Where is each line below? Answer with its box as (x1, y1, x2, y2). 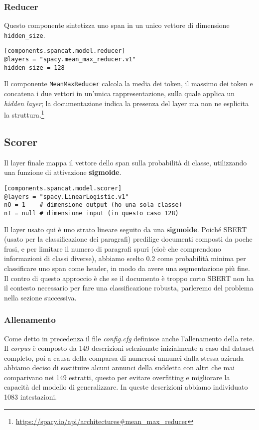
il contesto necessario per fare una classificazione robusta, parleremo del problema (4, 283, 254, 293)
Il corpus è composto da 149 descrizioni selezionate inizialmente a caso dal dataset (4, 343, 255, 353)
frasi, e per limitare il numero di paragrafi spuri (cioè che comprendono (4, 243, 221, 254)
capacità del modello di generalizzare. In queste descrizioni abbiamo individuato (4, 382, 248, 392)
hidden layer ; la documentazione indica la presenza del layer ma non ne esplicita (4, 98, 249, 108)
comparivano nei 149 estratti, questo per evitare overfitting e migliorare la (4, 372, 230, 382)
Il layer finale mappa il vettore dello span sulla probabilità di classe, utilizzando (4, 157, 247, 167)
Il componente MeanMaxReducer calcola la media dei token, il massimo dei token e (4, 78, 253, 89)
